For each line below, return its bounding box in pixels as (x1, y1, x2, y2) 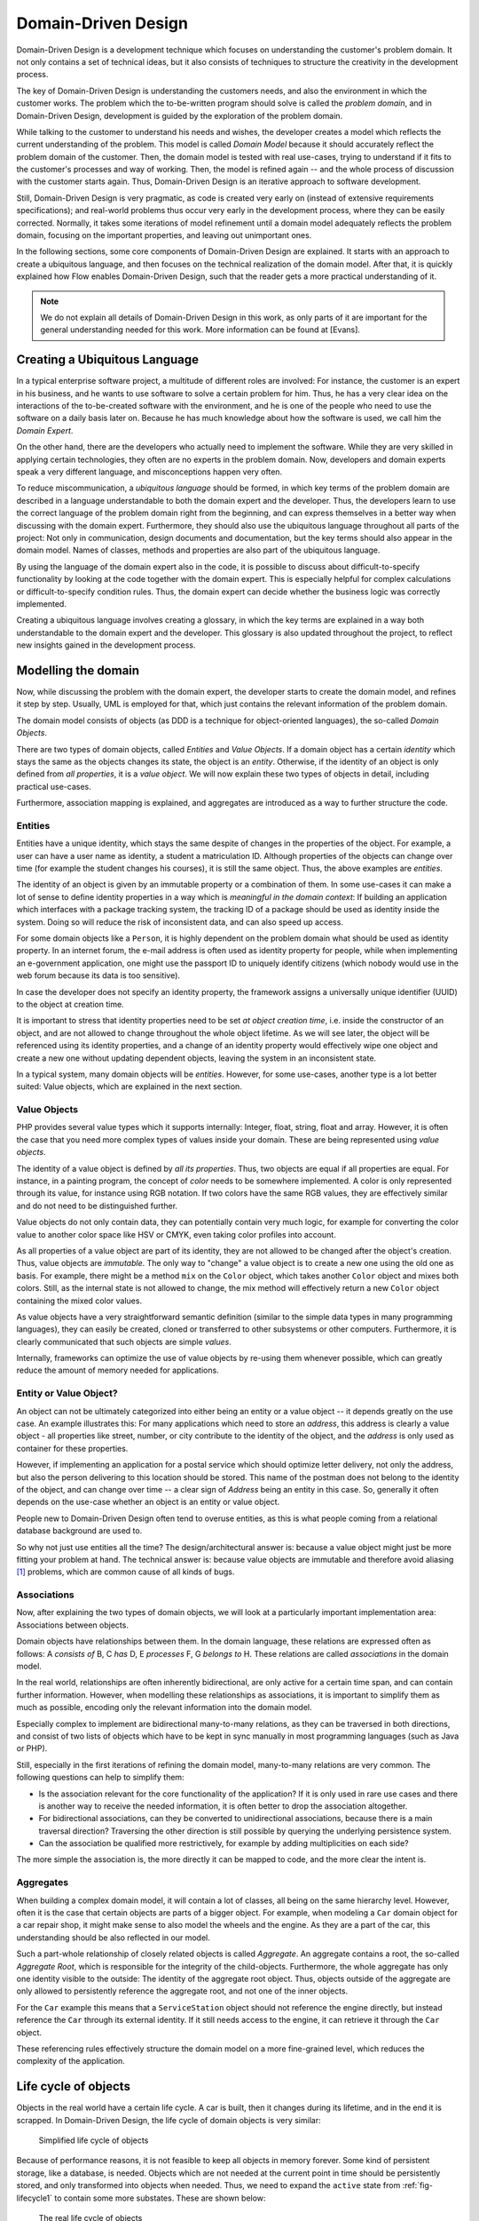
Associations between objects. (16, 1620, 129, 1630)
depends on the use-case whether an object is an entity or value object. (16, 1497, 280, 1508)
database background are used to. (16, 1525, 143, 1536)
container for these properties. (16, 1443, 129, 1453)
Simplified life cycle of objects (38, 2135, 149, 2145)
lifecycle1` (16, 2193, 53, 2203)
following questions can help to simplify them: (16, 1772, 185, 1783)
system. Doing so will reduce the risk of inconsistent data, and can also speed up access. (16, 916, 343, 927)
